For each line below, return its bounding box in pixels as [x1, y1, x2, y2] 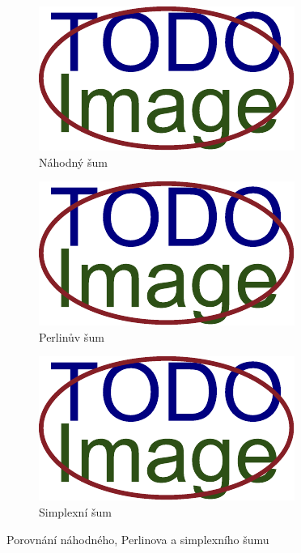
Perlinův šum [39, 328, 104, 345]
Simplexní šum [39, 503, 112, 520]
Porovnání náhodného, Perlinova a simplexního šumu [6, 530, 269, 547]
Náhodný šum [39, 153, 108, 170]
